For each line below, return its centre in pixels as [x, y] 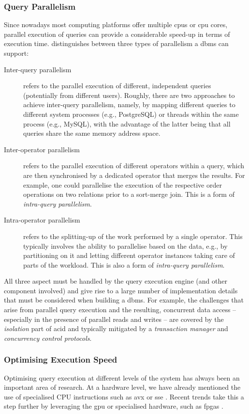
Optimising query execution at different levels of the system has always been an [122, 377]
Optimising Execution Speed [61, 359]
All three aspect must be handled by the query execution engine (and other [116, 281]
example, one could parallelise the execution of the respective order [123, 184]
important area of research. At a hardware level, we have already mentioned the [122, 387]
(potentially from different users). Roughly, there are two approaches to [129, 95]
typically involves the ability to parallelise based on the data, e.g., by [125, 246]
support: [16, 53]
